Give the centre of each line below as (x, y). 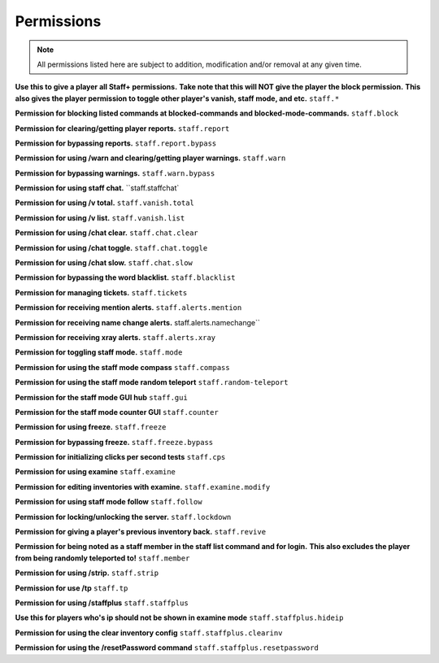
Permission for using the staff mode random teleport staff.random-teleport (152, 382)
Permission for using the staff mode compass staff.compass (123, 367)
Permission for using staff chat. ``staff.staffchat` (97, 188)
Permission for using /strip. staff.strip (87, 573)
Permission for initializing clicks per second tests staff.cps (120, 457)
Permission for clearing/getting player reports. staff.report (122, 128)
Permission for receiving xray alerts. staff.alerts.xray (115, 337)
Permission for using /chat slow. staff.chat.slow (104, 263)
